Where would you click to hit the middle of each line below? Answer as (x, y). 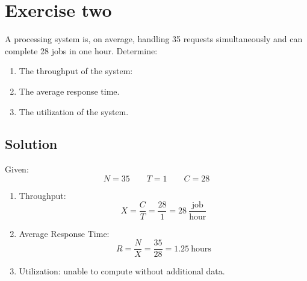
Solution (31, 144)
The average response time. (69, 91)
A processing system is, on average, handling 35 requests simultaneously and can (154, 39)
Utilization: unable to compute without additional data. (122, 271)
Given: (17, 169)
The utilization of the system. (74, 111)
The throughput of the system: (76, 71)
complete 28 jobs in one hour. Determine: (81, 50)
